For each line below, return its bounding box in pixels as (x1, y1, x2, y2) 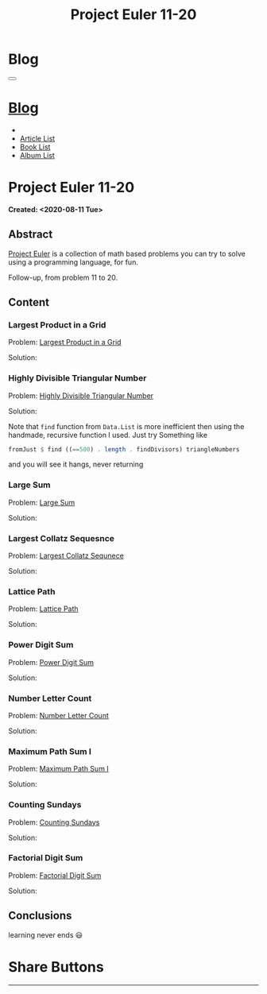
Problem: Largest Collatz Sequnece (8, 551, 125, 561)
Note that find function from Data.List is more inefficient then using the (8, 421, 245, 431)
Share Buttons (8, 957, 105, 976)
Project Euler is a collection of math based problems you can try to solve (8, 249, 246, 258)
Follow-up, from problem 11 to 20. (8, 273, 118, 282)
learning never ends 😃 (8, 930, 83, 939)
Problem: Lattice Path (8, 604, 79, 613)
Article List (19, 133, 56, 143)
